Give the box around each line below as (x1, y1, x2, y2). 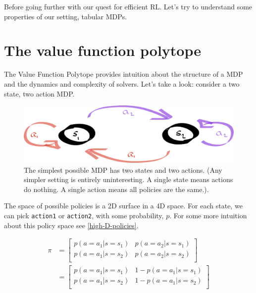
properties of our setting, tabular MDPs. (4, 11, 127, 21)
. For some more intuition (169, 210, 247, 220)
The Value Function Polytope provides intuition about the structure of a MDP (4, 69, 243, 79)
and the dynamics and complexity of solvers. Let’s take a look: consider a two (4, 78, 240, 89)
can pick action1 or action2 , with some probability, (4, 210, 164, 220)
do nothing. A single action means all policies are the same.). (24, 184, 209, 194)
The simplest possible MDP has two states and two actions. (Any (24, 164, 222, 175)
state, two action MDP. (4, 88, 75, 98)
